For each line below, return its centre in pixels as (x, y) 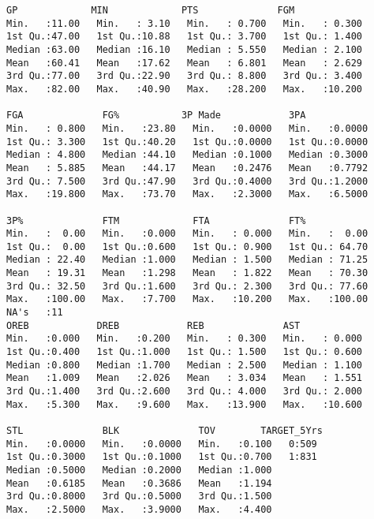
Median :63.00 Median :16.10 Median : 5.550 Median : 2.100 (185, 49)
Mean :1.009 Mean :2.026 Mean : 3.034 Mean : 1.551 (185, 378)
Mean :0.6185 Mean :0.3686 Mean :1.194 (139, 483)
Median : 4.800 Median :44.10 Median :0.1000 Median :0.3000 (187, 155)
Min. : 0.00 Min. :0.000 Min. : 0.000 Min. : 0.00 (187, 234)
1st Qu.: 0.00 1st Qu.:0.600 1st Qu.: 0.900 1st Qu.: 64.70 (187, 246)
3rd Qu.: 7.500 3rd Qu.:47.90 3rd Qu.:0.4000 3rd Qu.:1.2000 (187, 181)
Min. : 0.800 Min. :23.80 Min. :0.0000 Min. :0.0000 (187, 128)
